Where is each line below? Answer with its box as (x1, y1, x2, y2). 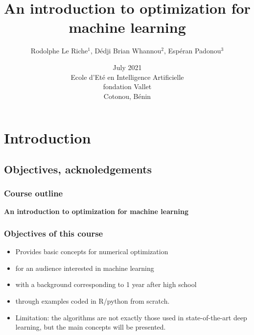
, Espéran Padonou (164, 46, 221, 56)
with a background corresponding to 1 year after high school (15, 279, 197, 289)
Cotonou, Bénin (103, 91, 151, 101)
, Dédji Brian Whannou (90, 46, 162, 56)
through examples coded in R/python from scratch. (15, 296, 170, 306)
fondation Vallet (103, 81, 152, 92)
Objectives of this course (4, 227, 103, 239)
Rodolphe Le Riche (30, 46, 88, 56)
